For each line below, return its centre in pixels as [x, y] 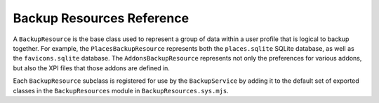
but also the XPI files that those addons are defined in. [91, 68]
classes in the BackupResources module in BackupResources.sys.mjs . [121, 90]
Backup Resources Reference [101, 18]
